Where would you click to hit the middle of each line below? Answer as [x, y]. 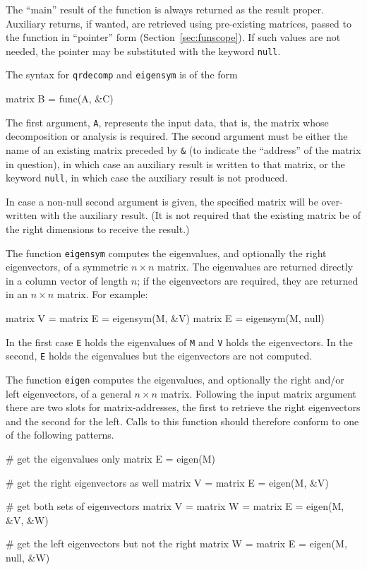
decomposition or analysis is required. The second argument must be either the [177, 136]
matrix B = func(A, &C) [60, 99]
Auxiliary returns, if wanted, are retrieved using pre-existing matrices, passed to [179, 23]
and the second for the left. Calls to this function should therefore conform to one [182, 421]
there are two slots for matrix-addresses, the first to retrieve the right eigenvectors [183, 407]
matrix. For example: [102, 294]
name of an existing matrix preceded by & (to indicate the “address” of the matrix [183, 149]
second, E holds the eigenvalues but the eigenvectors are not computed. [159, 356]
